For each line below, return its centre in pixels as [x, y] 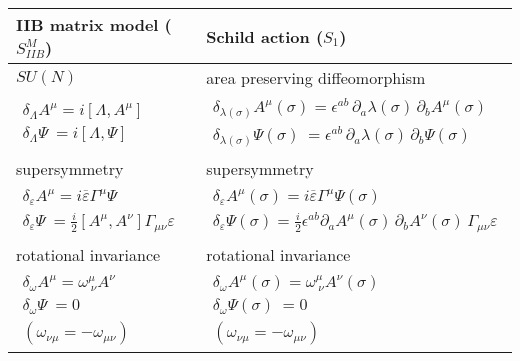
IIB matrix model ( [94, 24]
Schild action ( [265, 36]
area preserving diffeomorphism [316, 77]
